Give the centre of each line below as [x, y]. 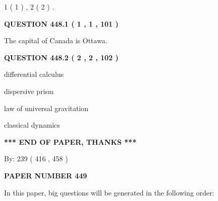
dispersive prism [29, 91]
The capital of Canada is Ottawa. [56, 40]
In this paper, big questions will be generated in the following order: [109, 192]
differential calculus [34, 74]
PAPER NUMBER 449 [46, 175]
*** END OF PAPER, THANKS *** [70, 141]
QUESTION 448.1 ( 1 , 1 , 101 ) [61, 23]
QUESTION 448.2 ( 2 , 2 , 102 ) [61, 57]
